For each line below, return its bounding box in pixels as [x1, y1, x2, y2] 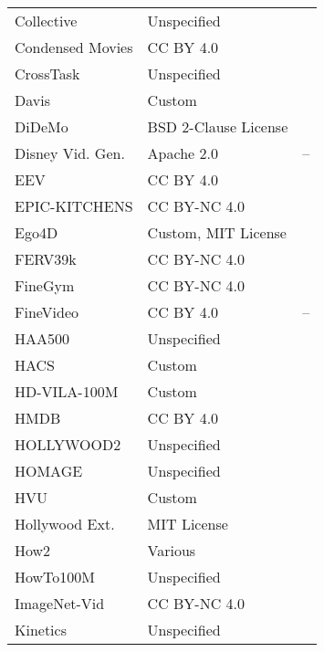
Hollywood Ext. [15, 513, 115, 534]
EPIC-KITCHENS [15, 195, 133, 216]
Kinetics [15, 619, 67, 640]
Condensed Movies [15, 37, 133, 58]
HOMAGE [15, 460, 83, 481]
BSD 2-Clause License [147, 116, 288, 137]
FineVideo [15, 301, 79, 322]
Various [147, 540, 196, 561]
